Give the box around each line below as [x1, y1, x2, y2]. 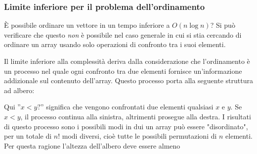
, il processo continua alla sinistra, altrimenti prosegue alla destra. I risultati [20, 111, 251, 121]
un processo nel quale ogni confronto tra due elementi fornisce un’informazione [4, 65, 242, 76]
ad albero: [4, 85, 35, 95]
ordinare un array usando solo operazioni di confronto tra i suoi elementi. [4, 39, 226, 50]
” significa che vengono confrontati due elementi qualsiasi [41, 102, 214, 112]
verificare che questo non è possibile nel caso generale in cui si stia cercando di [4, 29, 242, 40]
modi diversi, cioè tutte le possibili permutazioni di [62, 131, 217, 141]
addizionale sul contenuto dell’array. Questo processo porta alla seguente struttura [4, 75, 253, 86]
